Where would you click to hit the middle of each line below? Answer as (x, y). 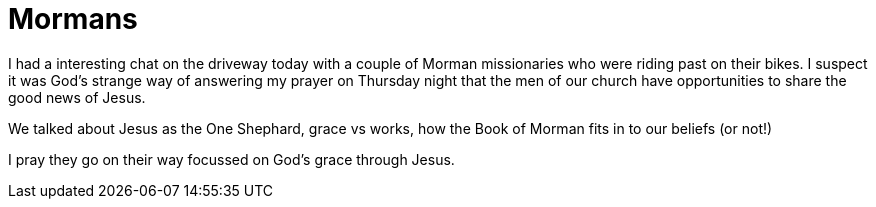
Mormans (73, 19)
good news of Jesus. (77, 97)
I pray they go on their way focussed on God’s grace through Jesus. (231, 159)
